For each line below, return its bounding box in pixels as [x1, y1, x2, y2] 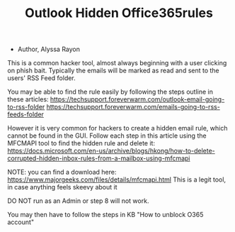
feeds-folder [7, 110, 45, 118]
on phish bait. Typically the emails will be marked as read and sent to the [7, 66, 219, 75]
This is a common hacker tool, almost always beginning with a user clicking [7, 59, 227, 67]
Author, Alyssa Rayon [17, 45, 80, 54]
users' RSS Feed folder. [7, 74, 76, 82]
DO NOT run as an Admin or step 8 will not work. [7, 197, 149, 205]
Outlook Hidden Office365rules [24, 5, 214, 21]
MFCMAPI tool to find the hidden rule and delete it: [7, 139, 156, 148]
